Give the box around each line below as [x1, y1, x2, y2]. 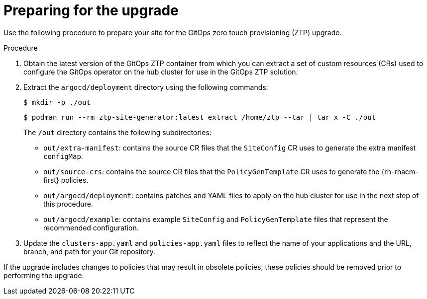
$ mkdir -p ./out [23, 98, 91, 106]
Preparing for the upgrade [3, 2, 179, 19]
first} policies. [43, 175, 89, 184]
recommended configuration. [43, 223, 139, 232]
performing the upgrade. [3, 271, 84, 280]
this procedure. [43, 199, 93, 208]
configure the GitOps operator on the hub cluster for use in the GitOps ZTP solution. [23, 67, 298, 76]
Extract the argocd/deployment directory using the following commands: [23, 82, 268, 91]
